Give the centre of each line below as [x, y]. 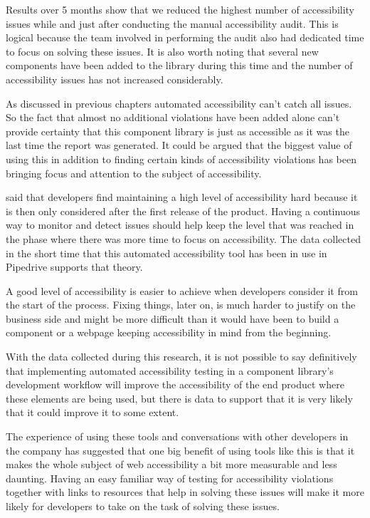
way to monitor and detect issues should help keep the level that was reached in [180, 225]
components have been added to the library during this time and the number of [179, 65]
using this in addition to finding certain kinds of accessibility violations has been [181, 159]
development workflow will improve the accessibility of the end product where [175, 384]
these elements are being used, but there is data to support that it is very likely [179, 398]
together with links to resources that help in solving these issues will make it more [185, 492]
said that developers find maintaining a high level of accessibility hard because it [182, 197]
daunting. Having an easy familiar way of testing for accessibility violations [170, 478]
